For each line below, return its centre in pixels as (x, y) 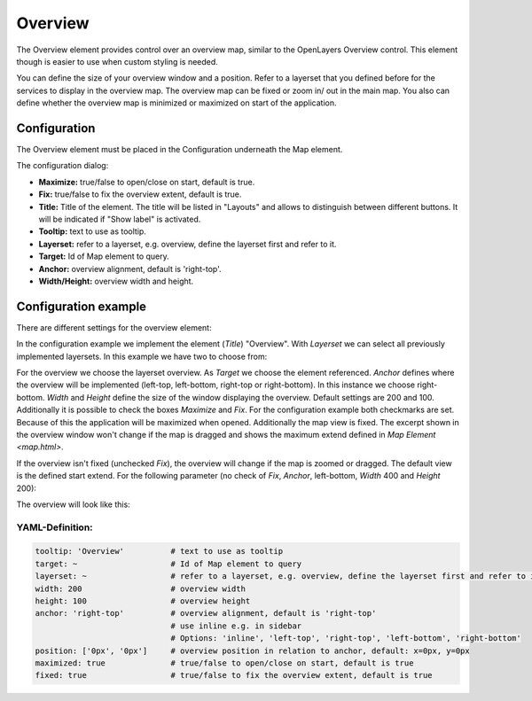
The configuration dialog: (63, 166)
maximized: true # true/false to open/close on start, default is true (224, 663)
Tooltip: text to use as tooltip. (92, 231)
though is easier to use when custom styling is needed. (117, 61)
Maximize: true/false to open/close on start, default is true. (147, 182)
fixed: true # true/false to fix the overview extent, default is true (234, 675)
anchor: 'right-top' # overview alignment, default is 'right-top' (206, 613)
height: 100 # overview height (143, 601)
